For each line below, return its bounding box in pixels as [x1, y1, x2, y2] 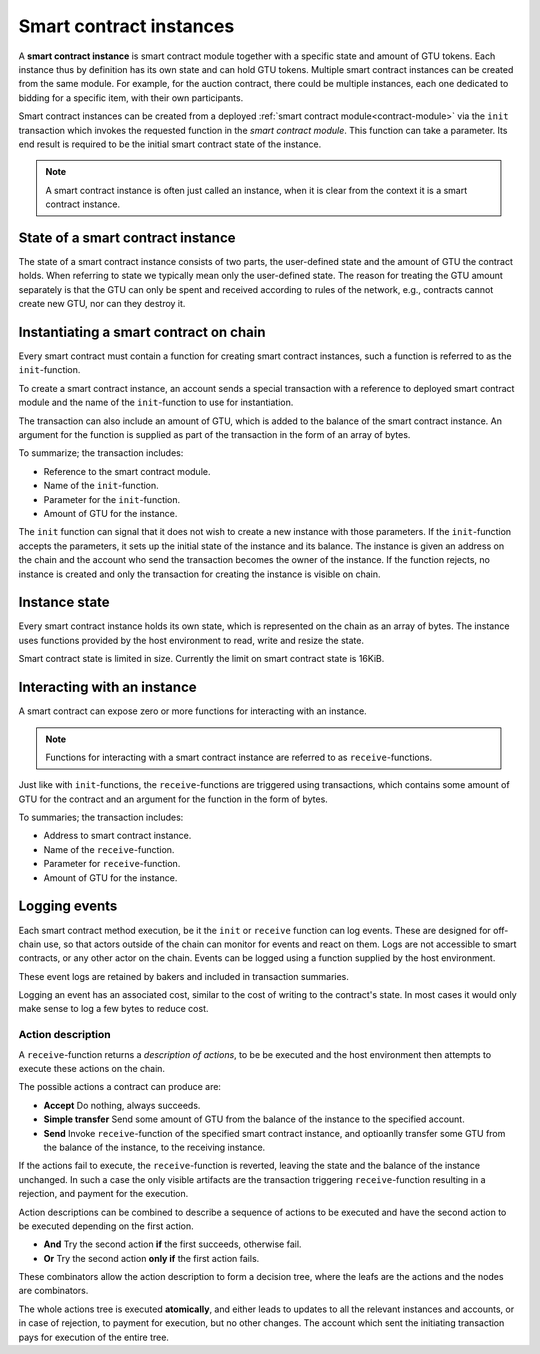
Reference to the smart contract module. [43, 465, 211, 477]
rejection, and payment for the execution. [18, 1188, 189, 1200]
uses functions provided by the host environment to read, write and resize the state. [18, 634, 365, 646]
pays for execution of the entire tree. [18, 1331, 170, 1343]
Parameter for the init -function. [43, 493, 181, 505]
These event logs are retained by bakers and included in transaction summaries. [18, 970, 350, 982]
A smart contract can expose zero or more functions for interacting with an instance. [18, 705, 367, 717]
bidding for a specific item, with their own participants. [18, 91, 244, 104]
